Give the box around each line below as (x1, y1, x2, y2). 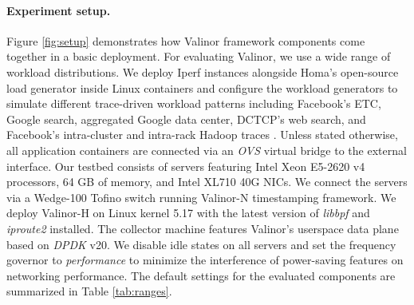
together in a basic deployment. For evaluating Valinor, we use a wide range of (6, 48, 391, 65)
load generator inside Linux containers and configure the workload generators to (6, 79, 398, 96)
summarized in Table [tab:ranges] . (6, 283, 172, 299)
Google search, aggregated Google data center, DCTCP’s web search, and (6, 110, 366, 127)
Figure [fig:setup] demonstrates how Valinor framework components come (6, 32, 365, 49)
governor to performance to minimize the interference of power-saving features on (6, 252, 404, 268)
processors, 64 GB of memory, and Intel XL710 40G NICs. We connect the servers (6, 173, 408, 190)
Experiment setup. (6, 2, 111, 18)
